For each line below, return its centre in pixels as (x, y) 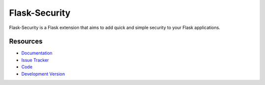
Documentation (37, 53)
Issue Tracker (35, 60)
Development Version (43, 74)
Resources (26, 42)
